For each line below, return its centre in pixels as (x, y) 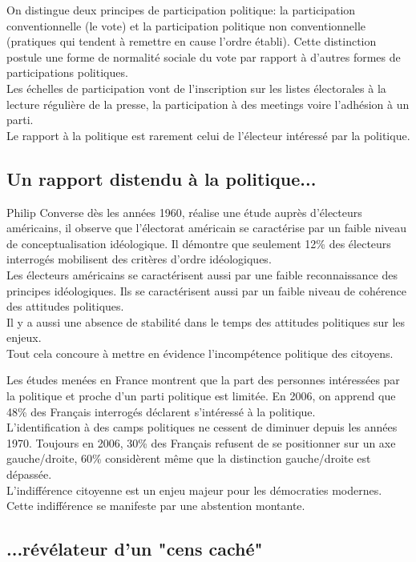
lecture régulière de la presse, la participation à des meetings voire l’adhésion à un (208, 104)
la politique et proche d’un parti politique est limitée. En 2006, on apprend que (201, 396)
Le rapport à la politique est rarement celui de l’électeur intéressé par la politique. (208, 135)
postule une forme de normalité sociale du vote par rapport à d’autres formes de (204, 56)
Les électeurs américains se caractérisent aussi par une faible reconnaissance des (202, 274)
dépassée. (29, 474)
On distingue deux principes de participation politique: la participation (181, 10)
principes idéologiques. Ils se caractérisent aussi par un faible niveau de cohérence (206, 290)
